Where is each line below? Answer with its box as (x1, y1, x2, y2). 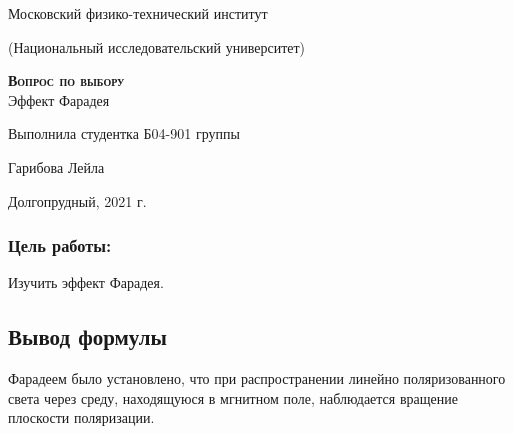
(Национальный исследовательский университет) (8, 36, 306, 57)
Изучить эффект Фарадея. (8, 272, 164, 293)
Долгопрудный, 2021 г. (8, 190, 147, 211)
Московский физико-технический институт (8, 3, 268, 23)
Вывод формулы (8, 321, 168, 352)
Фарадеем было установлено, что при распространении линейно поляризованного (8, 368, 506, 389)
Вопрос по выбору (8, 70, 125, 91)
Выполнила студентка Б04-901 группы (8, 123, 240, 144)
